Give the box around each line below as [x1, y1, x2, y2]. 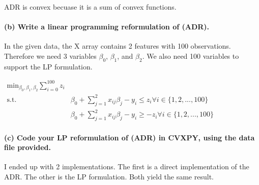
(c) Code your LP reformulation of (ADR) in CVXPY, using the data [4, 132, 255, 142]
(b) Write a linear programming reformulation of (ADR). [4, 21, 210, 32]
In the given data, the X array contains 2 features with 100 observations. [4, 41, 231, 51]
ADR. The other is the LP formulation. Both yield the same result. [4, 171, 214, 181]
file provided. [4, 142, 51, 153]
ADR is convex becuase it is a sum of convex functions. [4, 2, 177, 12]
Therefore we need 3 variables [4, 50, 97, 61]
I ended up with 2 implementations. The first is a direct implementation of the [4, 161, 249, 172]
